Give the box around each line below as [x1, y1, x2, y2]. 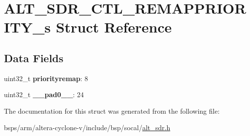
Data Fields [4, 50, 64, 65]
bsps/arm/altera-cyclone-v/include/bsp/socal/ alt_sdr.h [4, 122, 171, 132]
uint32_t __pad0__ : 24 [4, 89, 84, 100]
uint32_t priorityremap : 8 [4, 73, 88, 83]
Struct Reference [56, 17, 172, 37]
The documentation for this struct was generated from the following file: [4, 105, 220, 116]
